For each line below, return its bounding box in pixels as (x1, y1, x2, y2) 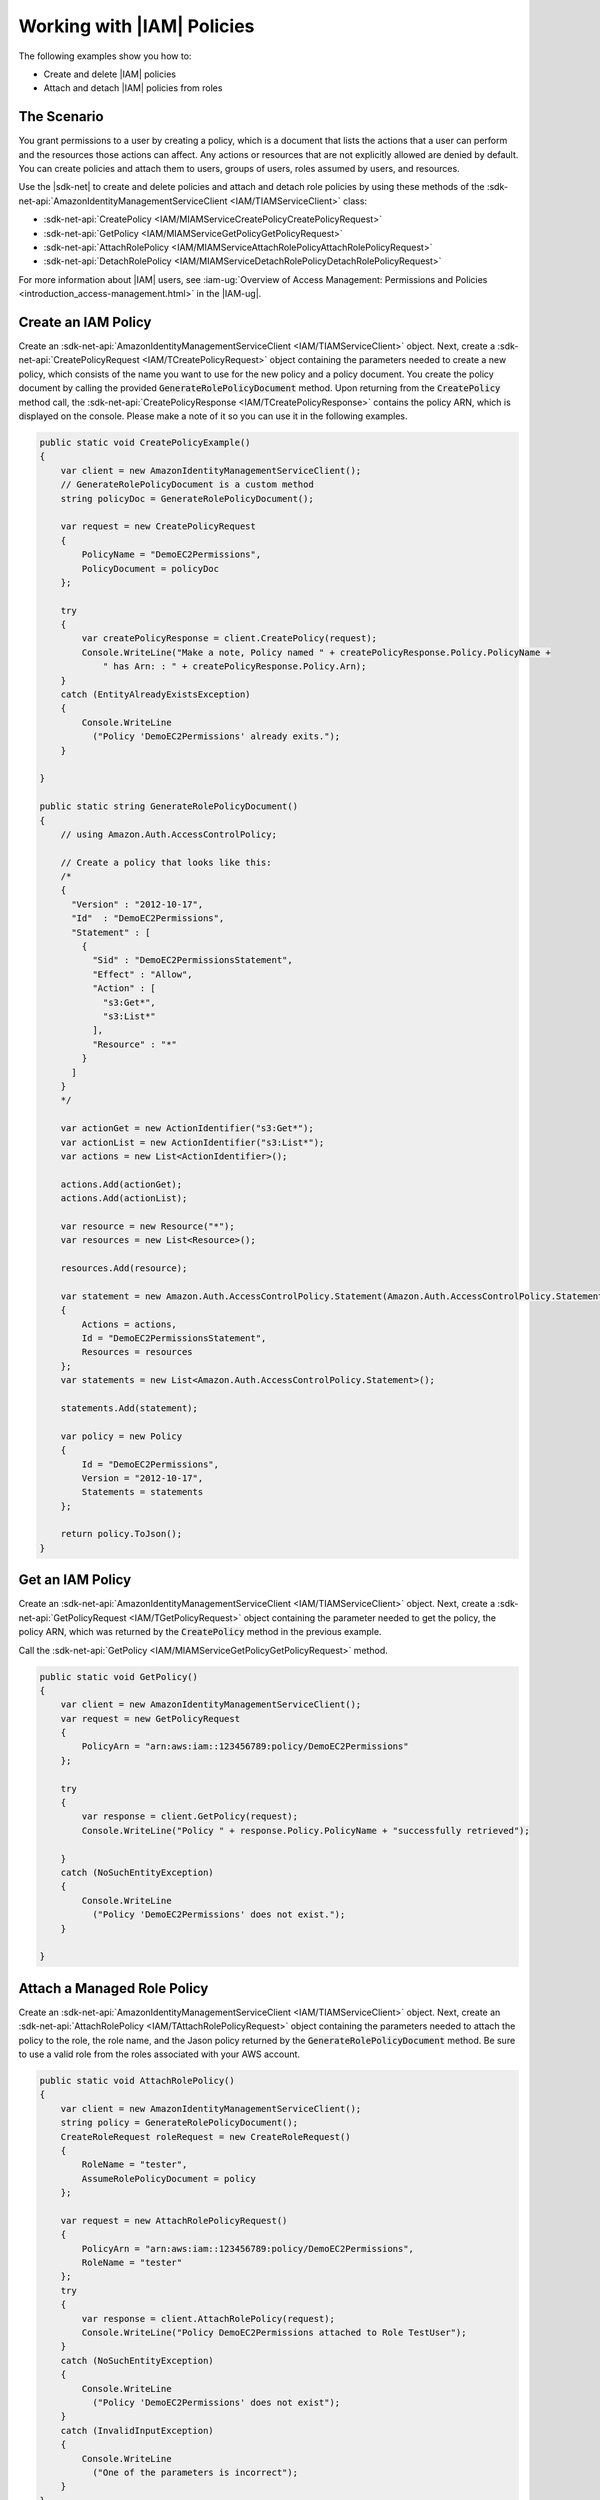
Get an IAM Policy (18, 1571, 132, 1589)
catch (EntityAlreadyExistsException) (60, 689, 251, 700)
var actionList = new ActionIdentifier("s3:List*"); (60, 1136, 325, 1148)
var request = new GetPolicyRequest (60, 1713, 240, 1724)
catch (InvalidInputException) (60, 2425, 214, 2436)
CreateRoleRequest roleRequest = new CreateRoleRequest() (60, 2131, 351, 2142)
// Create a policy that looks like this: (60, 856, 272, 868)
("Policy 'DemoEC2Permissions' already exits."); (91, 731, 341, 742)
